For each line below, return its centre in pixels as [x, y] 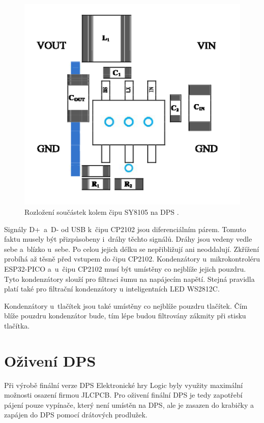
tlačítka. [17, 325]
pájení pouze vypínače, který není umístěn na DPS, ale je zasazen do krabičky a [129, 404]
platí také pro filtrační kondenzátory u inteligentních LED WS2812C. [112, 289]
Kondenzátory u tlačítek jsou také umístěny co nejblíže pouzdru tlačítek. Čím [126, 305]
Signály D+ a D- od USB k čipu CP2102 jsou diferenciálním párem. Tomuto [125, 229]
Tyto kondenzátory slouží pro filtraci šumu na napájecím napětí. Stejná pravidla [129, 279]
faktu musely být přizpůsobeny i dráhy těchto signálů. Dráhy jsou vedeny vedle [128, 239]
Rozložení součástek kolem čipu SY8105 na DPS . [102, 212]
